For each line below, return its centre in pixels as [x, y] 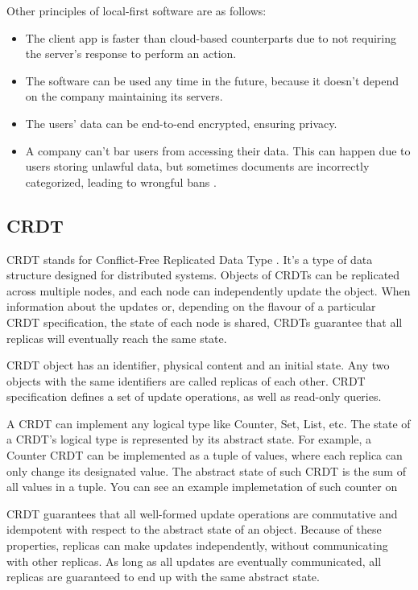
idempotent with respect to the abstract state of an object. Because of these [194, 529]
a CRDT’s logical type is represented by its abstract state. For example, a [189, 439]
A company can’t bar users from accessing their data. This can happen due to [218, 150]
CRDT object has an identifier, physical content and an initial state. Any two [198, 365]
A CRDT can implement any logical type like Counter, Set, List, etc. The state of [209, 423]
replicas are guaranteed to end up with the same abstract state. [163, 577]
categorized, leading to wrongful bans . [121, 182]
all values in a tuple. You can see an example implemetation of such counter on [202, 487]
